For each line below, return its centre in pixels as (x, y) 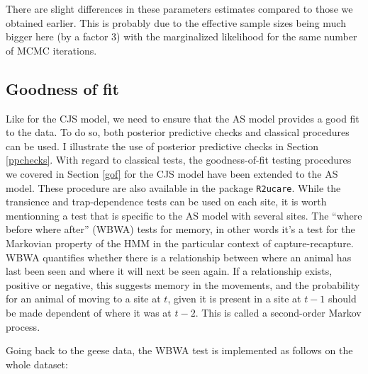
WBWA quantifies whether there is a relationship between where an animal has (179, 257)
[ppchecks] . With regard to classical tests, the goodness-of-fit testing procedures (179, 160)
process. (23, 326)
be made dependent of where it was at (89, 312)
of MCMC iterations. (51, 50)
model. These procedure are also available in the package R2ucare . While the (173, 187)
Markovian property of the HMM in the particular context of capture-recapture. (180, 243)
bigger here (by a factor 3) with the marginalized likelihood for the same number (182, 36)
